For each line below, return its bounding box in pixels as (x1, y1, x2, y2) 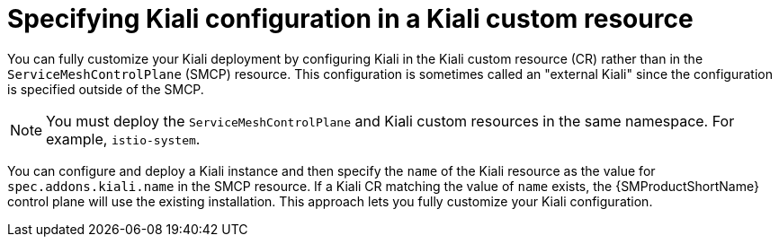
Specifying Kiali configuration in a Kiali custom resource (7, 4, 694, 34)
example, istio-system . (46, 129, 201, 148)
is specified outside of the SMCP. (7, 81, 204, 97)
